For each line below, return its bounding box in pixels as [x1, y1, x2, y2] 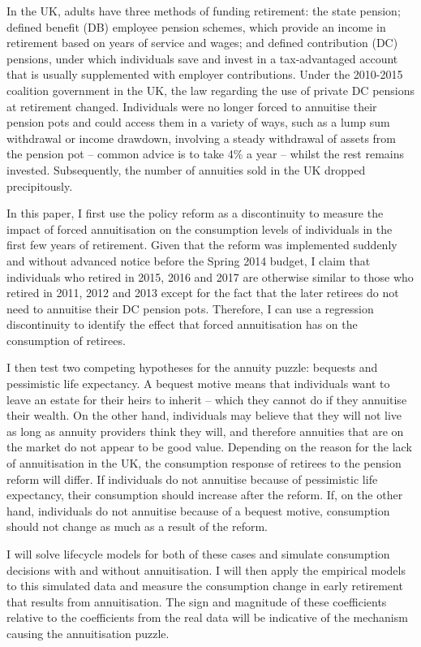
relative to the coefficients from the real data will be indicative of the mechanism [6, 609, 408, 626]
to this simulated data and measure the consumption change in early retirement [6, 577, 403, 594]
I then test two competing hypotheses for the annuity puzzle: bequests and [6, 359, 378, 376]
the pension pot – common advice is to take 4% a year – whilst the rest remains [6, 145, 405, 162]
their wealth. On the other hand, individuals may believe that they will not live [6, 407, 402, 424]
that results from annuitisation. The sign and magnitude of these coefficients [6, 593, 387, 610]
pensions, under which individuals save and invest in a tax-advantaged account [6, 50, 398, 67]
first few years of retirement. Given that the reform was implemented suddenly [6, 236, 397, 253]
